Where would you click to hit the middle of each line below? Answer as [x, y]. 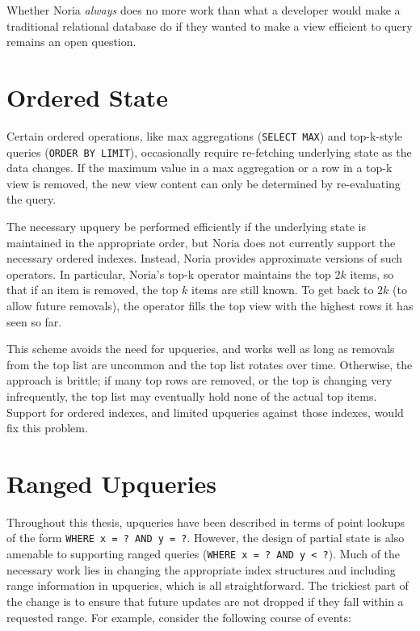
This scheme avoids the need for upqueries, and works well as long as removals [201, 349]
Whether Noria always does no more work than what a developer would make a [204, 10]
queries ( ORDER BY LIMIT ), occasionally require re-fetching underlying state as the [209, 151]
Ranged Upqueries [112, 483]
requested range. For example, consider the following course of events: [179, 617]
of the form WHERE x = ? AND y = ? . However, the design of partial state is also [206, 538]
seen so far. [34, 321]
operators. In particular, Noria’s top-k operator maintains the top [169, 273]
